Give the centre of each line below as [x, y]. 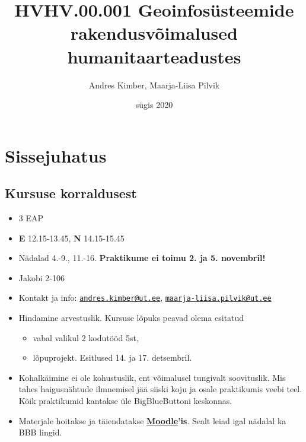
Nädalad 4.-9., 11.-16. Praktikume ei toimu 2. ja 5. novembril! [142, 258]
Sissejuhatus [56, 155]
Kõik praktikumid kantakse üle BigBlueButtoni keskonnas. [125, 401]
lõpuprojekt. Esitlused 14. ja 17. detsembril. [112, 357]
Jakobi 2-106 [42, 277]
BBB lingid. [40, 432]
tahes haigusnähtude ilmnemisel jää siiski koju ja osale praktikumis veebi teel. [160, 389]
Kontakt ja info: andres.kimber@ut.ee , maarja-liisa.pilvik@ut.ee [145, 298]
